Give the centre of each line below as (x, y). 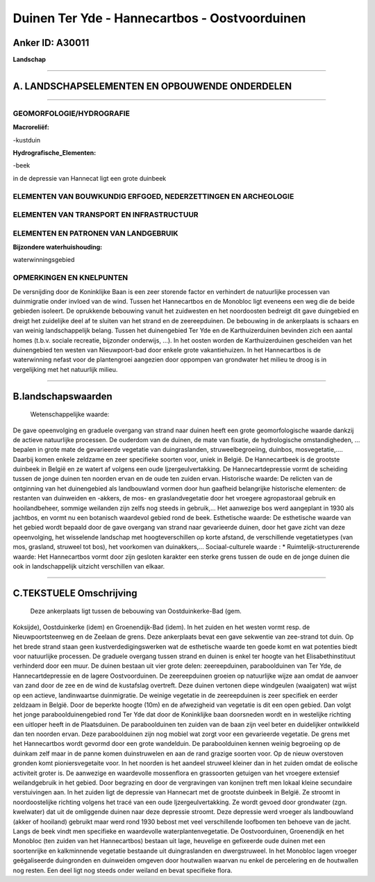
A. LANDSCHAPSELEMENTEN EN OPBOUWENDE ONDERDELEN (152, 86)
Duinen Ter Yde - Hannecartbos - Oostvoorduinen (159, 18)
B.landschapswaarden (62, 396)
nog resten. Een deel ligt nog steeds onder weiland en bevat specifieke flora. (123, 870)
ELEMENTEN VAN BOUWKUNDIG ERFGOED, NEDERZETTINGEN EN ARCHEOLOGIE (153, 196)
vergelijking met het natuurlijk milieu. (65, 369)
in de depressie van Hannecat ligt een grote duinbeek (90, 178)
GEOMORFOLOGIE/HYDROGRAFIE (71, 113)
